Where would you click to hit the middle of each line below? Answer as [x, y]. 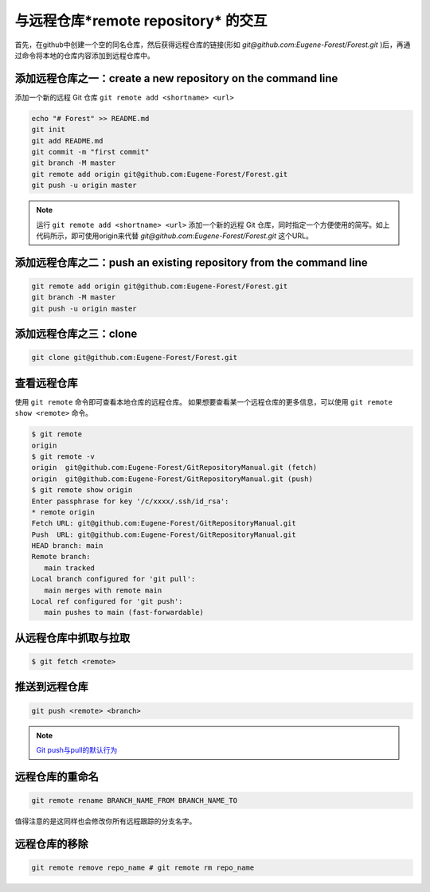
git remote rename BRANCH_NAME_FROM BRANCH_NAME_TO [135, 800]
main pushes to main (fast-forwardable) [124, 612]
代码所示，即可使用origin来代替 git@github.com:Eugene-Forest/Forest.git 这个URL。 [175, 236]
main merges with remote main [103, 590]
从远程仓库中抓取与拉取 [72, 638]
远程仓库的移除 [51, 844]
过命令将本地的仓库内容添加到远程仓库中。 [84, 55]
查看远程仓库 [46, 383]
